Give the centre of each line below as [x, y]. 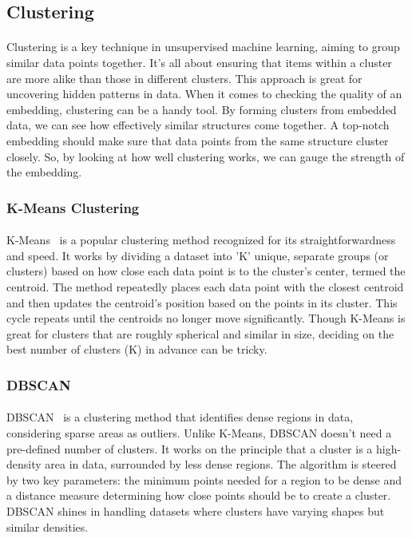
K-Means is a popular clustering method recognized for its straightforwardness [201, 240]
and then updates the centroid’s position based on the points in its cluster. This [202, 302]
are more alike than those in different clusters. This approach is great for [184, 78]
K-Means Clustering [73, 207]
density [24, 464]
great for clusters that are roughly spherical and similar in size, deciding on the [200, 333]
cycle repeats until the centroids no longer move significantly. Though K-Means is [206, 318]
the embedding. [44, 172]
